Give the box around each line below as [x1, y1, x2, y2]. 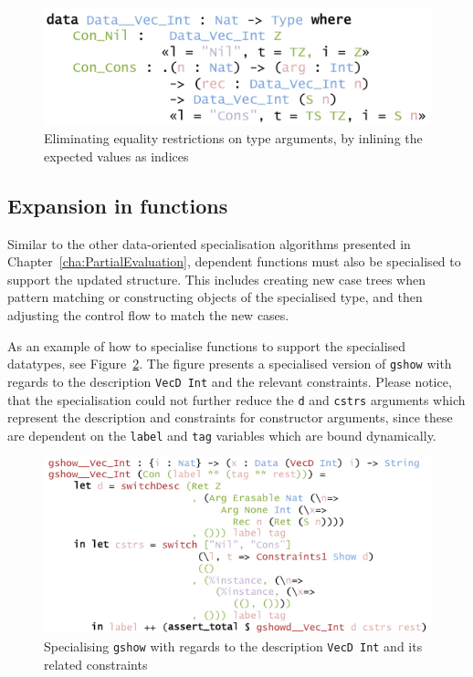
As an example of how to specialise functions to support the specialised [7, 336, 406, 355]
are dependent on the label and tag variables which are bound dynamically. [7, 425, 436, 444]
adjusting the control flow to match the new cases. [7, 306, 289, 325]
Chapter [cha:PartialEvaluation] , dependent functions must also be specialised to [7, 252, 461, 271]
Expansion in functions [7, 191, 228, 219]
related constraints [44, 654, 148, 673]
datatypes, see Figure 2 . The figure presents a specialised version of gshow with [7, 354, 452, 373]
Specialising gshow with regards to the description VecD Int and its [44, 636, 423, 655]
